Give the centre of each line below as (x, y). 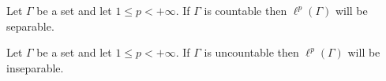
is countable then (245, 10)
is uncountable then (251, 52)
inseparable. (35, 67)
